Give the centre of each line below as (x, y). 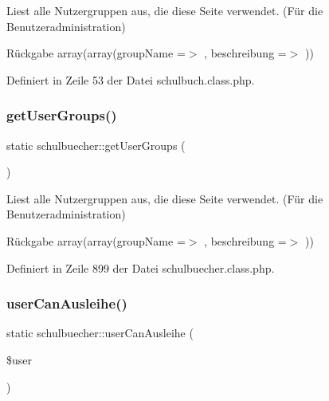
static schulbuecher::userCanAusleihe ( (100, 333)
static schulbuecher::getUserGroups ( (96, 145)
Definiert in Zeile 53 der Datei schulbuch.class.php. (131, 79)
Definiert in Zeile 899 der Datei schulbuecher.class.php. (141, 267)
